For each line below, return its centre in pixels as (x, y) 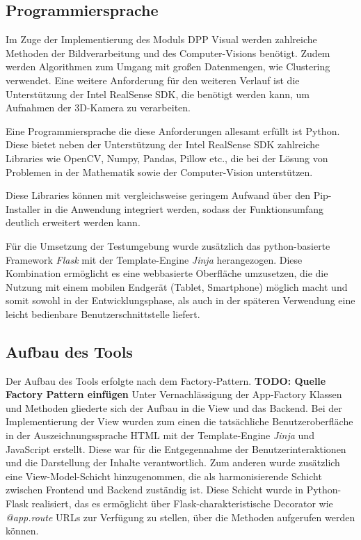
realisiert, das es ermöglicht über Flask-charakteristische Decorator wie (182, 503)
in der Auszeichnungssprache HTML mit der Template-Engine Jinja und (160, 435)
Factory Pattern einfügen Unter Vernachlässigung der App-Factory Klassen (174, 394)
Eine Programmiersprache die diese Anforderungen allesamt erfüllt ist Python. (173, 130)
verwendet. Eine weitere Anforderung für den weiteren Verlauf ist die (153, 80)
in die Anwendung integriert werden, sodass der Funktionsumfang (183, 208)
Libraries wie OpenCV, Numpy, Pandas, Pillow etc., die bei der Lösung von (167, 158)
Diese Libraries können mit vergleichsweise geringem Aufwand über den (158, 195)
